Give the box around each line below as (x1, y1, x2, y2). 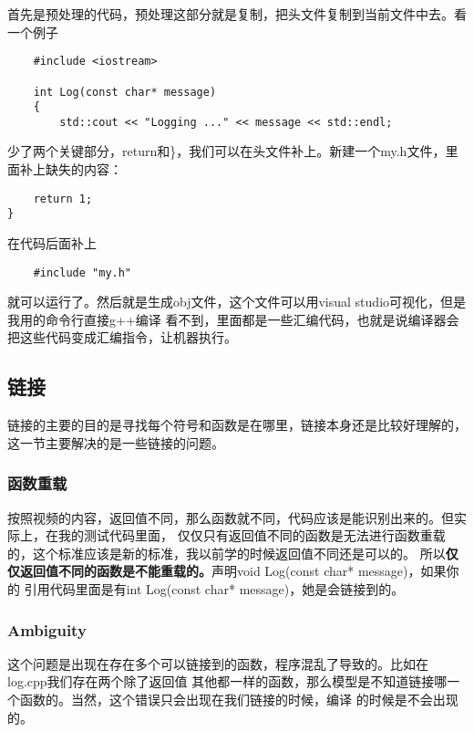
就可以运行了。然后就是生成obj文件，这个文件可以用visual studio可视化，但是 (7, 292, 467, 311)
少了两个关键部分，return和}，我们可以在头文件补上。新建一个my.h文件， (7, 141, 446, 161)
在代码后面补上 (7, 233, 97, 252)
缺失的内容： (45, 160, 122, 179)
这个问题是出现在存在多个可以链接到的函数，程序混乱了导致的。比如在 (7, 654, 428, 673)
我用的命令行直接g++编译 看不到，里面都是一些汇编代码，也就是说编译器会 (7, 309, 459, 329)
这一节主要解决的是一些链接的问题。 (7, 433, 224, 452)
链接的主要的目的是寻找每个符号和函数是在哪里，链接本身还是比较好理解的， (7, 415, 467, 434)
